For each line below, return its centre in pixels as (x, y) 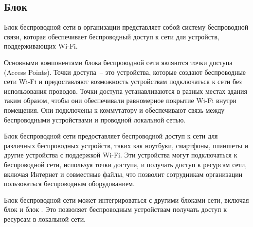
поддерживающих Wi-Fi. (41, 46)
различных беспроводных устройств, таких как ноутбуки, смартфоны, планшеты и (126, 145)
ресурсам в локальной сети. (45, 218)
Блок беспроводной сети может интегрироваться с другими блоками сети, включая (126, 200)
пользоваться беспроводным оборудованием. (69, 183)
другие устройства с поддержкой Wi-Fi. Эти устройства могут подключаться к (121, 155)
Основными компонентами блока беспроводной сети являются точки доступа (118, 62)
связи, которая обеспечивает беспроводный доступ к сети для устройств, (112, 36)
